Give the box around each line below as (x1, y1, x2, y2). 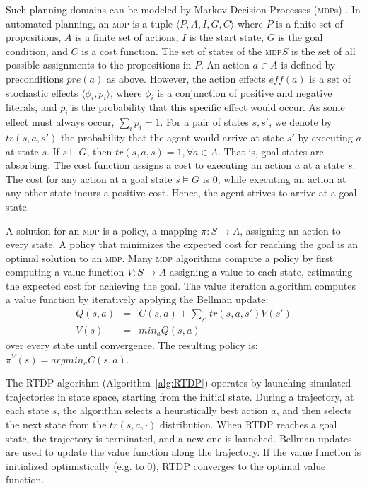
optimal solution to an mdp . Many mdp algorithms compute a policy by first (6, 250, 334, 265)
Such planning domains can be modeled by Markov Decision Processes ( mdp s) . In (6, 2, 361, 16)
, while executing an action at (217, 171, 346, 186)
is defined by (281, 57, 336, 72)
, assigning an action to (240, 223, 341, 237)
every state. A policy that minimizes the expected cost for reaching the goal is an (6, 237, 359, 252)
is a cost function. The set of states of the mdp (81, 43, 282, 58)
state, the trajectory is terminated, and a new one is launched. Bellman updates (6, 430, 352, 445)
